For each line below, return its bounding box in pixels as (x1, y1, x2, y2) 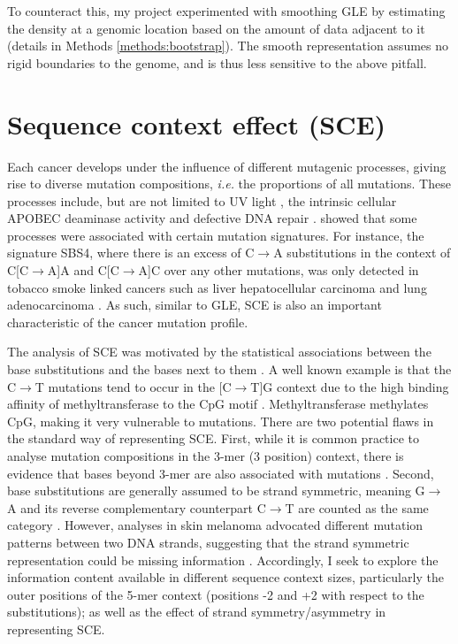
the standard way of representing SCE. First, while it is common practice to (7, 429, 419, 448)
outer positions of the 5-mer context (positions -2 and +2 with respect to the (7, 585, 424, 603)
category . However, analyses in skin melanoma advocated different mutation (7, 516, 424, 534)
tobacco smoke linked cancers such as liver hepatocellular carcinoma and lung (7, 278, 427, 296)
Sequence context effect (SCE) (7, 105, 386, 142)
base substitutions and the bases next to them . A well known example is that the (7, 360, 452, 379)
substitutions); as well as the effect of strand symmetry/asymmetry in (7, 602, 386, 621)
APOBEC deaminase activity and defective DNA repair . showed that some (7, 209, 417, 227)
